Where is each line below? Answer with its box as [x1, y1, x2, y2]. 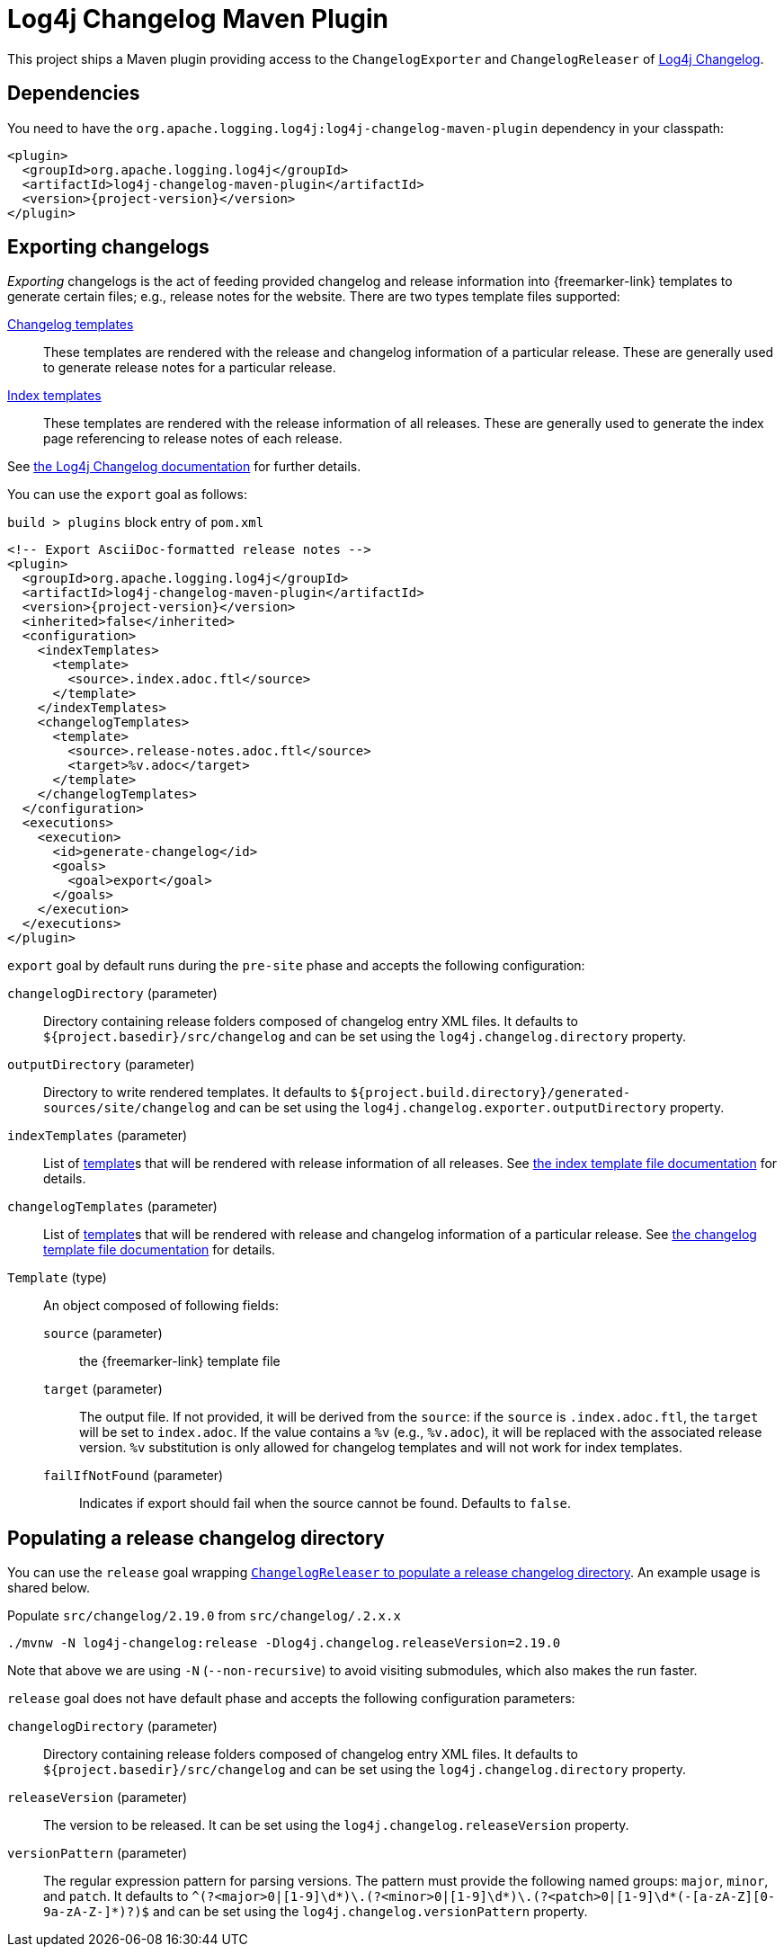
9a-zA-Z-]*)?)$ [43, 1905, 150, 1920]
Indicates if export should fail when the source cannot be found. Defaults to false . [79, 1495, 572, 1512]
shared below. [7, 1580, 90, 1596]
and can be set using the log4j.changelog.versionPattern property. [152, 1904, 588, 1920]
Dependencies [7, 82, 140, 105]
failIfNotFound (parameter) [43, 1468, 224, 1484]
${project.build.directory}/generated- [350, 1085, 631, 1101]
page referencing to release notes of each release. [43, 431, 343, 447]
